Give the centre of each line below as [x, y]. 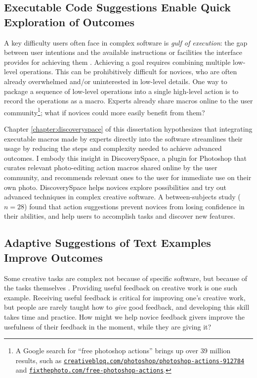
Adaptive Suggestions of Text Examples [107, 243]
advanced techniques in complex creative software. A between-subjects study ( [122, 197]
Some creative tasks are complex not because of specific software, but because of [126, 278]
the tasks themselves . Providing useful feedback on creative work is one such [121, 288]
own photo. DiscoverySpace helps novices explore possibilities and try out [115, 187]
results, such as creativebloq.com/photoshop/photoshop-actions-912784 [130, 360]
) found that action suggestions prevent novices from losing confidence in [134, 206]
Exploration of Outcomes [69, 22]
